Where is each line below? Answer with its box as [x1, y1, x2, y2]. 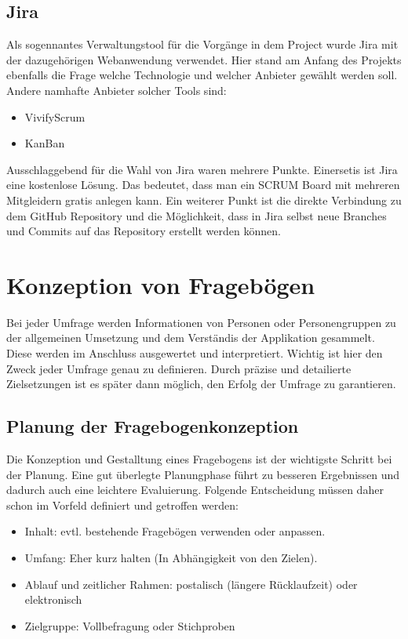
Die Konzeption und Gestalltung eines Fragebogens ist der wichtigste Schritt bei [6, 451, 392, 467]
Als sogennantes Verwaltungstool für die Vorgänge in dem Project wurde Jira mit [6, 36, 399, 53]
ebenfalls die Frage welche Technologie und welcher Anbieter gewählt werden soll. [6, 67, 398, 83]
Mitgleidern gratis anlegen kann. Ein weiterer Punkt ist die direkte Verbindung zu [6, 191, 402, 208]
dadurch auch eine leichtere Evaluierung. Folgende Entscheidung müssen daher [6, 481, 384, 498]
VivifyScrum [24, 108, 86, 125]
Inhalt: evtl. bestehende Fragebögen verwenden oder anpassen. [24, 523, 326, 539]
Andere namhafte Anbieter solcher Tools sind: [6, 82, 227, 98]
